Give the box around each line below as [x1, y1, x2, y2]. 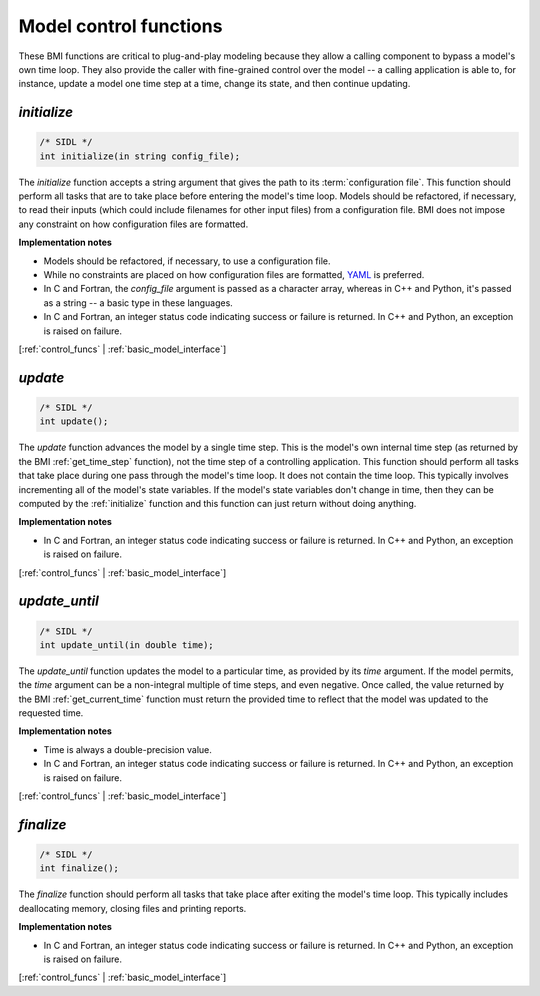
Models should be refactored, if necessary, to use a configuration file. [43, 255, 331, 267]
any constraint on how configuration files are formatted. [18, 218, 249, 230]
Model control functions [18, 15, 223, 37]
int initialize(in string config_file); [39, 150, 240, 162]
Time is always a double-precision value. [43, 743, 212, 755]
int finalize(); [39, 863, 120, 874]
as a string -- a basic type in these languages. [43, 296, 234, 309]
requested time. [18, 707, 84, 719]
